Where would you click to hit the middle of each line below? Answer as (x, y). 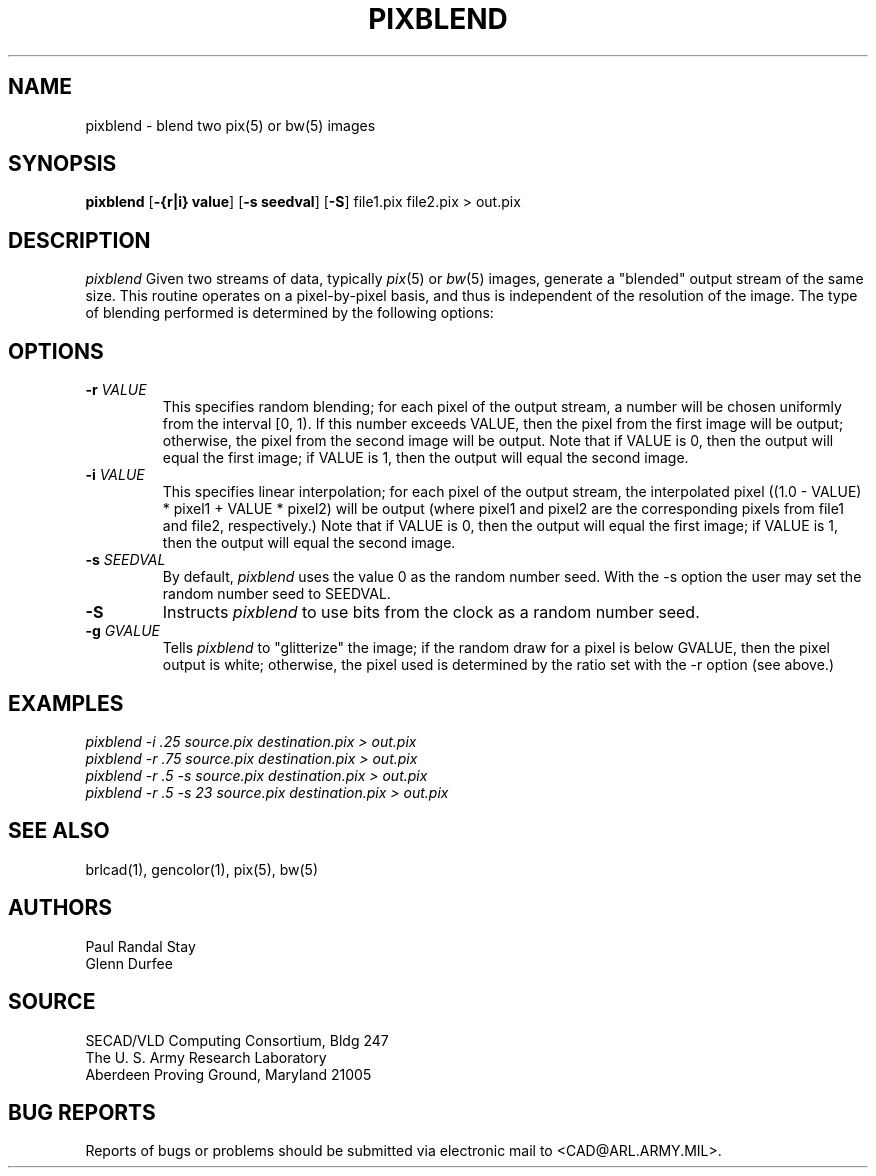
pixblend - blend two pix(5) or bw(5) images (230, 125)
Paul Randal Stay (140, 946)
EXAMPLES (66, 703)
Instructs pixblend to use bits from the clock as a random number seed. (431, 612)
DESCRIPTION (79, 240)
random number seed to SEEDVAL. (276, 594)
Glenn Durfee (129, 963)
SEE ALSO (59, 831)
